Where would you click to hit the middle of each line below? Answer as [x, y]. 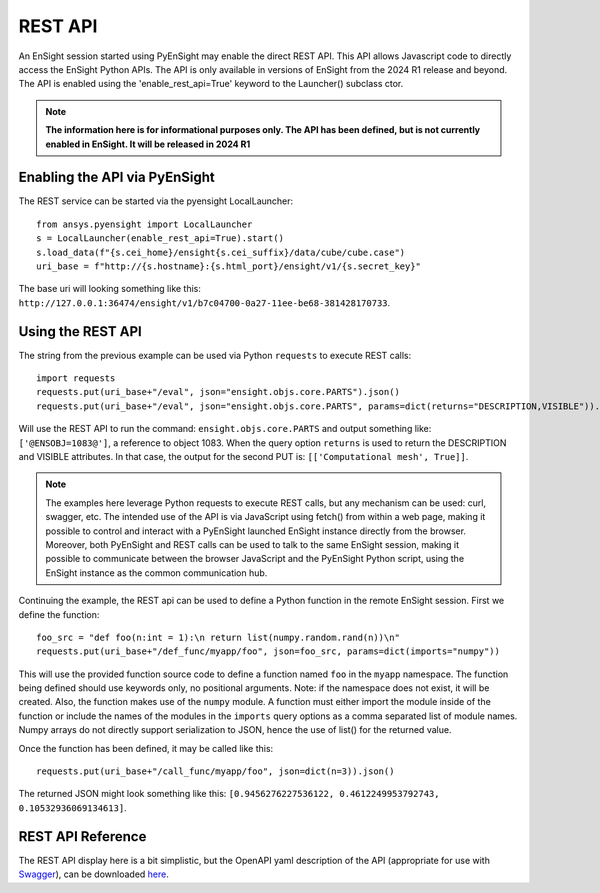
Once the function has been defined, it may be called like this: [146, 748]
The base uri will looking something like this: [110, 289]
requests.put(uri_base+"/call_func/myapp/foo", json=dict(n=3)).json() [215, 771]
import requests [76, 378]
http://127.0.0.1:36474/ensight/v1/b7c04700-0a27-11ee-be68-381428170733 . [204, 302]
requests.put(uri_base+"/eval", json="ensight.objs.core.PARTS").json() [218, 392]
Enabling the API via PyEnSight [116, 177]
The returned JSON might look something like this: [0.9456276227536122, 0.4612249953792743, [229, 794]
